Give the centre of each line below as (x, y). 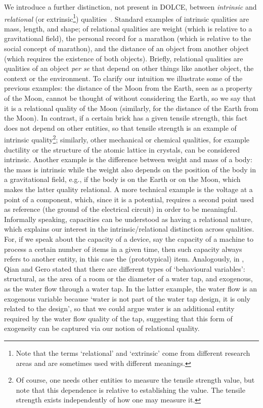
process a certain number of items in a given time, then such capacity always (123, 249)
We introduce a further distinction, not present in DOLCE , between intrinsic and (130, 7)
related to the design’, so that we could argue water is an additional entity (119, 308)
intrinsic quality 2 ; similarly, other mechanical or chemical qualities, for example (127, 139)
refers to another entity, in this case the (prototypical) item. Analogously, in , (124, 259)
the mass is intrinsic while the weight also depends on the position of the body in (130, 169)
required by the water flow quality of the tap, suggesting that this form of (118, 318)
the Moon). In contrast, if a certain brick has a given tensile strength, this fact (126, 118)
